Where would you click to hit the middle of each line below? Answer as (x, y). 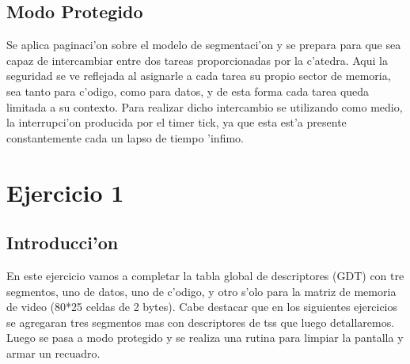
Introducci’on (63, 243)
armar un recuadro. (53, 353)
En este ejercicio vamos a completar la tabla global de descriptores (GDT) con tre (205, 275)
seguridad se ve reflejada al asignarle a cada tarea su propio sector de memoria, (199, 76)
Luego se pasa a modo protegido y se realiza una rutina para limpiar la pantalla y (205, 337)
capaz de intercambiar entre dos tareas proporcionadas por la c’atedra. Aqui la (197, 60)
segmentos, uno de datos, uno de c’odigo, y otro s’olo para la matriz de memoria (201, 291)
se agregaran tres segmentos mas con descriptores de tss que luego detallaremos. (201, 322)
